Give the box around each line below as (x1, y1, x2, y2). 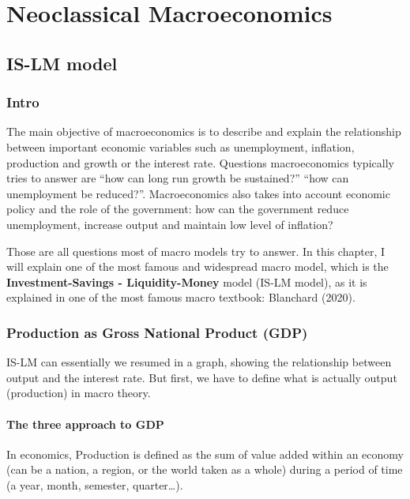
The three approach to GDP (6, 415, 164, 432)
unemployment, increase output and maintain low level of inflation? (6, 216, 333, 232)
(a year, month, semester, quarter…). (6, 476, 183, 493)
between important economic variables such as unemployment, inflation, (6, 138, 355, 155)
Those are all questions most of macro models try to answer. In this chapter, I (6, 242, 386, 259)
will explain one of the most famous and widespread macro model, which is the (6, 258, 389, 275)
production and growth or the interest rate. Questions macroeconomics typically (6, 154, 394, 171)
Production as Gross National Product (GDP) (6, 322, 308, 342)
